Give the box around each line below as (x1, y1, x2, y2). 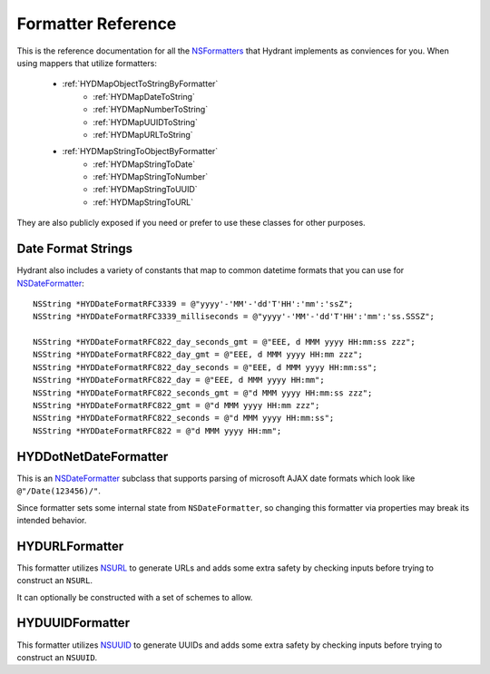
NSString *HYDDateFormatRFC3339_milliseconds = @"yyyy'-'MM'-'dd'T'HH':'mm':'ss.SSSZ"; (33, 311, 436, 322)
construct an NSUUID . (16, 651, 98, 662)
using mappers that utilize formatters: (16, 57, 158, 68)
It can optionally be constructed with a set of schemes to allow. (16, 591, 253, 602)
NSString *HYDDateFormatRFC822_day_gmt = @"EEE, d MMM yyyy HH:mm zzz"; (33, 349, 363, 360)
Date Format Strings (16, 241, 133, 257)
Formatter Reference (16, 14, 177, 34)
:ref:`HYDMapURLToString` (93, 129, 194, 140)
